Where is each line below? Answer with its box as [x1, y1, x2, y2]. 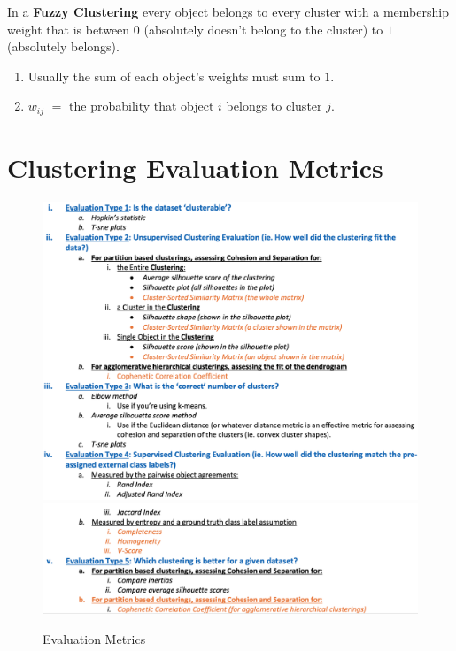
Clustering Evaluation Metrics [7, 149, 383, 186]
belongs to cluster [226, 96, 322, 115]
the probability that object [69, 96, 214, 115]
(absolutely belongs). [7, 37, 120, 56]
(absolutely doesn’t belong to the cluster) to [143, 19, 383, 38]
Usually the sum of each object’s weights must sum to [27, 66, 321, 85]
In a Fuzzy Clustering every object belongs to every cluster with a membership [7, 3, 449, 20]
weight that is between [7, 19, 130, 38]
